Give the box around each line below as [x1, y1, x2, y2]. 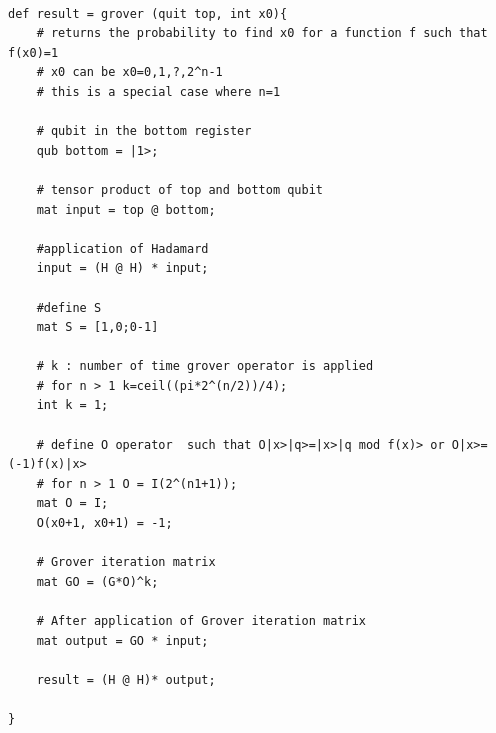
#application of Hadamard [36, 241, 209, 256]
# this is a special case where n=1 [36, 84, 281, 99]
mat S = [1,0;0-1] [36, 320, 159, 335]
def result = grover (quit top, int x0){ [8, 6, 288, 21]
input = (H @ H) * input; [36, 261, 209, 276]
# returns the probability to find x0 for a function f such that [36, 26, 488, 41]
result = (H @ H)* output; [36, 672, 216, 687]
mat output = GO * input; [36, 633, 209, 648]
